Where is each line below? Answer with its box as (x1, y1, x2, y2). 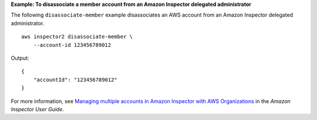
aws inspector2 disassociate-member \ (21, 33, 133, 40)
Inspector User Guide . (11, 105, 65, 112)
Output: (11, 54, 29, 61)
